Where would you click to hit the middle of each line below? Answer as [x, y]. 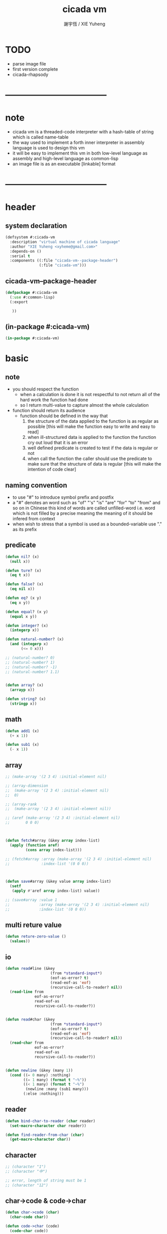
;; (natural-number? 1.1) [32, 672]
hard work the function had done [54, 400]
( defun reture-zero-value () [36, 937]
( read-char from [27, 1043]
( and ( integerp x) [29, 644]
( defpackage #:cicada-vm [31, 292]
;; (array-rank [21, 804]
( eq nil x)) [22, 589]
